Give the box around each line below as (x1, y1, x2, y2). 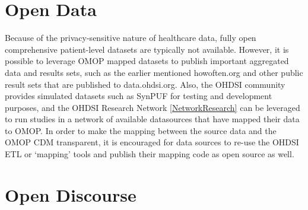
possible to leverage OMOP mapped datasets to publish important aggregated (5, 55, 289, 67)
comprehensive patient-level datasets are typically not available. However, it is (5, 43, 289, 55)
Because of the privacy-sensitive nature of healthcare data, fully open (5, 31, 256, 44)
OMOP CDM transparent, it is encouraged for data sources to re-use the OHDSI (5, 136, 299, 148)
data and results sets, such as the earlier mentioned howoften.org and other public (5, 66, 303, 78)
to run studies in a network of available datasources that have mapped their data (5, 113, 300, 125)
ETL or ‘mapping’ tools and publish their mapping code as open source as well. (5, 148, 294, 160)
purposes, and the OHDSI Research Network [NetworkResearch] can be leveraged (5, 101, 300, 113)
